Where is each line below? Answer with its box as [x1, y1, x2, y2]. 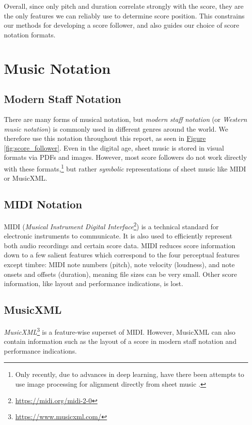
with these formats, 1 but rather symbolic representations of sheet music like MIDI [4, 162, 246, 173]
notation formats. [4, 29, 56, 39]
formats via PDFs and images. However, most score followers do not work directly [4, 152, 247, 162]
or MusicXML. [4, 173, 47, 183]
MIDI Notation [4, 197, 82, 212]
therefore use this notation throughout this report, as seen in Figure [4, 133, 206, 143]
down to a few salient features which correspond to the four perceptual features [4, 250, 240, 260]
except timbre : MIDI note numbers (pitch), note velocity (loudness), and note [4, 259, 235, 269]
